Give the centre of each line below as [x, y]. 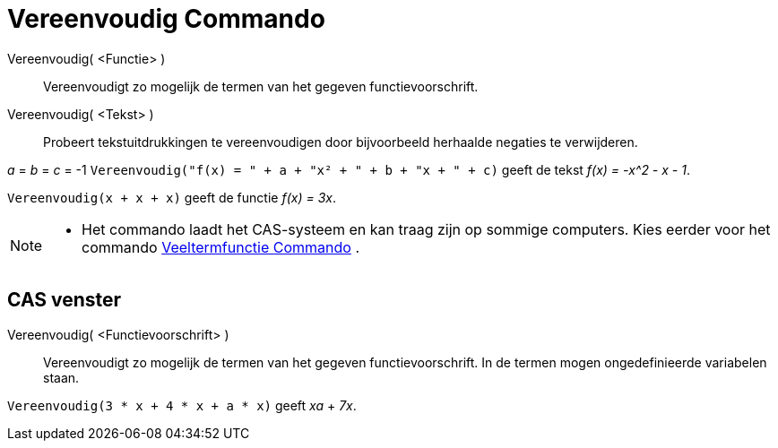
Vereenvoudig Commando [166, 19]
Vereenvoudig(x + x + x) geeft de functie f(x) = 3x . [172, 197]
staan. [61, 377]
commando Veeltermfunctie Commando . [221, 247]
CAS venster [65, 300]
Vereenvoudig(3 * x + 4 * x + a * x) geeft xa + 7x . [182, 405]
